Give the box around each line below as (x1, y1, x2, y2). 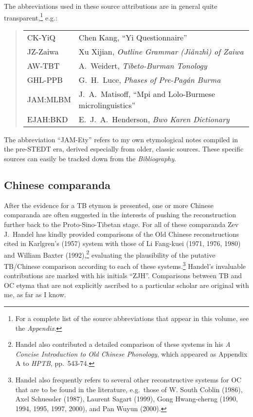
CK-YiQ (27, 31, 56, 43)
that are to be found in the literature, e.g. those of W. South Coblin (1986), (15, 384, 243, 394)
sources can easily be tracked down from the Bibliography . (4, 153, 176, 164)
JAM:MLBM (27, 94, 71, 105)
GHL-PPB (27, 74, 63, 85)
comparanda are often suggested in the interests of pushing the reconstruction (4, 209, 236, 220)
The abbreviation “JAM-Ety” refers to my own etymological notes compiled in (4, 134, 238, 144)
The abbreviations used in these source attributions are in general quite (4, 1, 217, 11)
